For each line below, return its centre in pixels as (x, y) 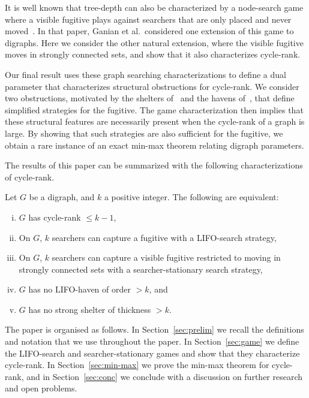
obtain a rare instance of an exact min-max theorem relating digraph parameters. (154, 145)
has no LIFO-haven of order (79, 289)
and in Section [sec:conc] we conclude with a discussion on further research (165, 376)
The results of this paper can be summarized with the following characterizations (154, 165)
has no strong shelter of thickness (90, 309)
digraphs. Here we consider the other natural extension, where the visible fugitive (154, 42)
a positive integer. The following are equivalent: (191, 197)
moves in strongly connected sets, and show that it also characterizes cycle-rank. (153, 54)
